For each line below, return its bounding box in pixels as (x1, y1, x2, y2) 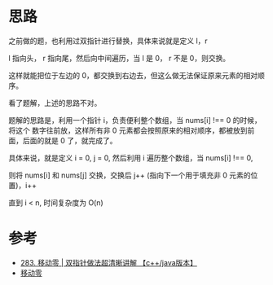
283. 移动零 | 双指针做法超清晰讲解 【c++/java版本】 (20, 257, 198, 267)
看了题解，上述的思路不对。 (8, 98, 102, 107)
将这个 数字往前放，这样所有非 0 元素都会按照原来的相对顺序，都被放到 (8, 125, 248, 135)
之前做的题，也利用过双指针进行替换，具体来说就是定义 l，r (8, 36, 208, 46)
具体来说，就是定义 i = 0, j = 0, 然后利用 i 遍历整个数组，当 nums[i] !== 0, (8, 152, 253, 163)
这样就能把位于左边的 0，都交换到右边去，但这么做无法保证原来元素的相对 (8, 70, 258, 80)
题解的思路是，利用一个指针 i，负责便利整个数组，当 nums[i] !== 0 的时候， (8, 115, 262, 125)
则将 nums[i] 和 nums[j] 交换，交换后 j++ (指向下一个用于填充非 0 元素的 (8, 170, 251, 180)
